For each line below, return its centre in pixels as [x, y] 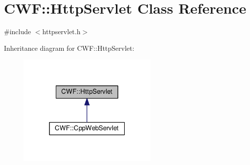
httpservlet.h [61, 31]
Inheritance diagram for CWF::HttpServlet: [69, 48]
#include [18, 31]
